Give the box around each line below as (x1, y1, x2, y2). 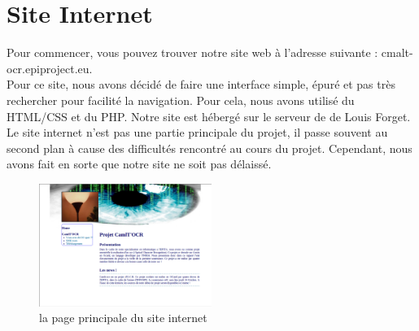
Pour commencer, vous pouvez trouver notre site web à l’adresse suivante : (7, 44, 378, 61)
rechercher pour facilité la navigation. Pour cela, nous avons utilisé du (7, 91, 355, 108)
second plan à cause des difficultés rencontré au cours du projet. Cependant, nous (7, 139, 412, 156)
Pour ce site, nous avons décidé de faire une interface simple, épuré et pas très (7, 76, 395, 93)
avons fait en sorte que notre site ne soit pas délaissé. (7, 155, 272, 172)
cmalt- (381, 44, 413, 61)
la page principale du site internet (39, 309, 207, 326)
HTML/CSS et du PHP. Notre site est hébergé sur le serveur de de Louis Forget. (7, 107, 411, 124)
